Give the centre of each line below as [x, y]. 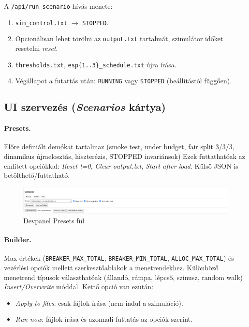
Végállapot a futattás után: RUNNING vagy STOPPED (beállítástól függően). [124, 81]
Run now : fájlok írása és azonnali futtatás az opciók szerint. [104, 319]
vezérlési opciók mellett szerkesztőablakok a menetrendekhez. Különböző [111, 267]
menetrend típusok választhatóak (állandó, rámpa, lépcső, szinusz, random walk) [124, 277]
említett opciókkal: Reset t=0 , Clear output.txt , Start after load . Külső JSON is [121, 165]
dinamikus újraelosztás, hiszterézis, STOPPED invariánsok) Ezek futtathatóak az [124, 156]
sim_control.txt [41, 23]
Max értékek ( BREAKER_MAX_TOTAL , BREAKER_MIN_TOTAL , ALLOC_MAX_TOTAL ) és [119, 258]
